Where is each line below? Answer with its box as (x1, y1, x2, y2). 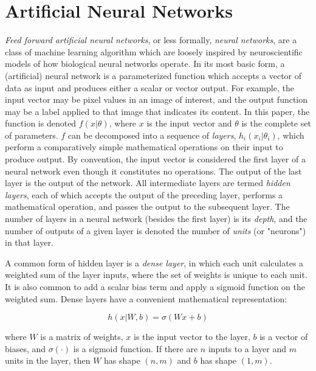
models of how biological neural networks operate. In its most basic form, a (5, 57, 285, 70)
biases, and (5, 342, 46, 355)
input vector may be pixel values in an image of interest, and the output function (5, 93, 308, 106)
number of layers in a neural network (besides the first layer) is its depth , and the (5, 212, 307, 225)
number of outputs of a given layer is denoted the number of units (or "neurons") (5, 224, 306, 237)
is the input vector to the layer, (134, 330, 250, 343)
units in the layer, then (5, 354, 91, 367)
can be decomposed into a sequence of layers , (67, 128, 236, 141)
